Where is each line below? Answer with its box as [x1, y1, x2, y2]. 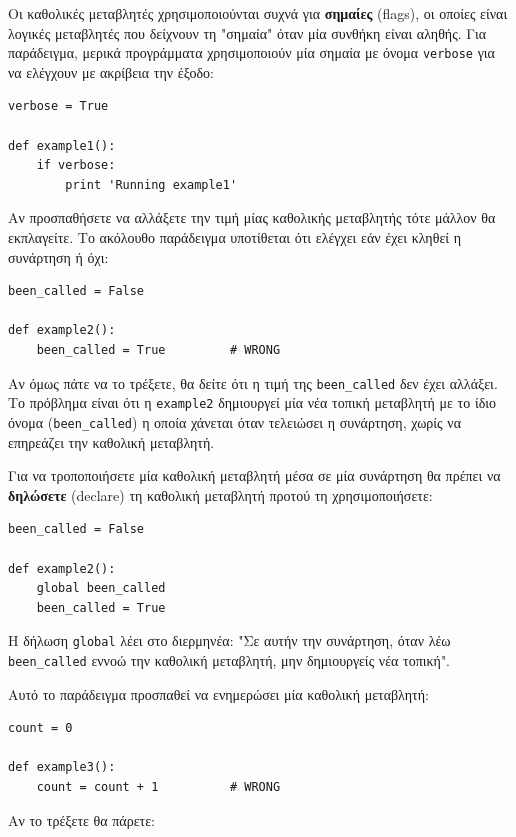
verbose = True [8, 99, 109, 114]
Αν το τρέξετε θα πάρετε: [8, 809, 155, 830]
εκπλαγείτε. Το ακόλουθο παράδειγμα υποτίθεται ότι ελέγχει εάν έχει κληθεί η [8, 227, 462, 247]
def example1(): [8, 138, 116, 153]
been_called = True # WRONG [36, 342, 281, 357]
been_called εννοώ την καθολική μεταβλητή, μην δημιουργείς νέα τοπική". [8, 649, 451, 670]
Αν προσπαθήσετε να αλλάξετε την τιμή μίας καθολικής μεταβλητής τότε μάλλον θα [8, 207, 496, 228]
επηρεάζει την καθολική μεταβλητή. [8, 431, 215, 452]
